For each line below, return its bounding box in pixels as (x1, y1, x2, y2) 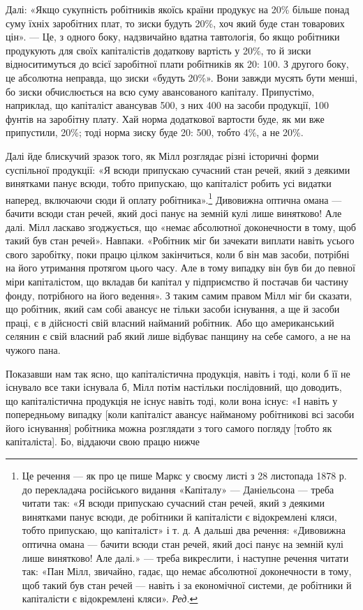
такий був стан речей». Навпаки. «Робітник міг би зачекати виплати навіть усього (6, 233, 355, 248)
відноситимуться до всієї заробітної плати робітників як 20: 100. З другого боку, (6, 57, 349, 71)
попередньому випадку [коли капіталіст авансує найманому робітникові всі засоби (6, 407, 355, 422)
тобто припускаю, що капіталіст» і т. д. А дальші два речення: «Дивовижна (22, 523, 346, 537)
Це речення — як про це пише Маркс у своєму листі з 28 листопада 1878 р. (22, 468, 347, 483)
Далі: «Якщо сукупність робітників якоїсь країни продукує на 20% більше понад (6, 2, 350, 16)
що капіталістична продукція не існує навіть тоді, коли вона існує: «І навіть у (6, 393, 338, 408)
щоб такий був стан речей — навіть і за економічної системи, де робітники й (22, 577, 352, 592)
